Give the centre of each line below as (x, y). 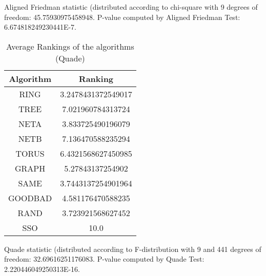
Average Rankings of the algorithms (70, 46)
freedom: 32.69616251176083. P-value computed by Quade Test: (104, 259)
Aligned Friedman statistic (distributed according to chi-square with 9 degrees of (131, 7)
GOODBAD (30, 198)
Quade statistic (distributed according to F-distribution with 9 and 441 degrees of (133, 249)
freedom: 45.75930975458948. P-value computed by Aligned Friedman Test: (122, 17)
